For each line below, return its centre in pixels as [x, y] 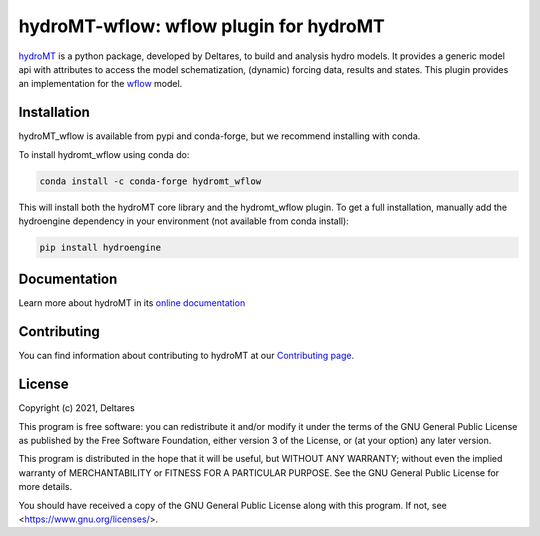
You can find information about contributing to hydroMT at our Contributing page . [186, 356]
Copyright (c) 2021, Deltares [76, 408]
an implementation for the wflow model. [100, 84]
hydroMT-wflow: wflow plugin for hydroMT [201, 26]
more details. [45, 487]
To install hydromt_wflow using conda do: [104, 154]
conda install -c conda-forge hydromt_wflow [150, 181]
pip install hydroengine [100, 247]
